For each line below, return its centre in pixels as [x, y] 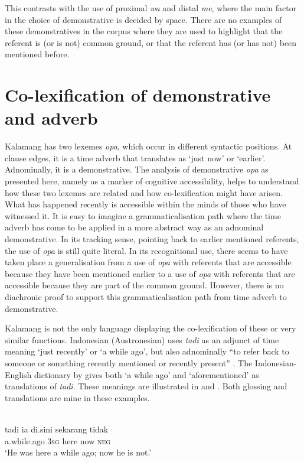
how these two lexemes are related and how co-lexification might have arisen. [144, 192]
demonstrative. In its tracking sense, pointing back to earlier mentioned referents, [152, 239]
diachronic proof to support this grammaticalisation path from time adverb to [146, 297]
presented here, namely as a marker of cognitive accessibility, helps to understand [152, 181]
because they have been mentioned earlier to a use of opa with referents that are [150, 273]
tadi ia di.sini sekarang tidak [57, 429]
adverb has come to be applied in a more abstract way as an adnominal [134, 227]
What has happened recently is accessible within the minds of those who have [146, 204]
